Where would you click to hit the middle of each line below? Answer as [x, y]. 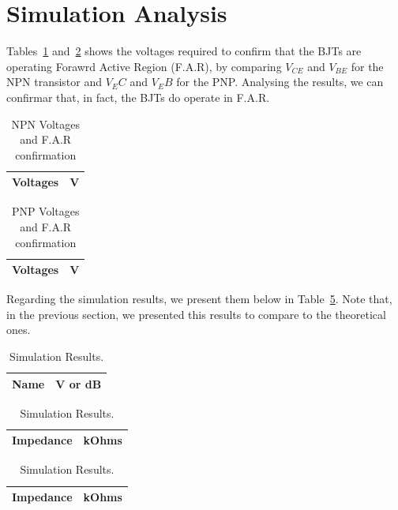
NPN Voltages [45, 124]
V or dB [79, 383]
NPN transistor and [54, 82]
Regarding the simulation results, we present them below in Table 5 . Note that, [199, 299]
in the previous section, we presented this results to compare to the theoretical [196, 314]
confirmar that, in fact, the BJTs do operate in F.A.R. [138, 97]
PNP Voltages [45, 211]
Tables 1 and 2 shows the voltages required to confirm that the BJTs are [184, 51]
